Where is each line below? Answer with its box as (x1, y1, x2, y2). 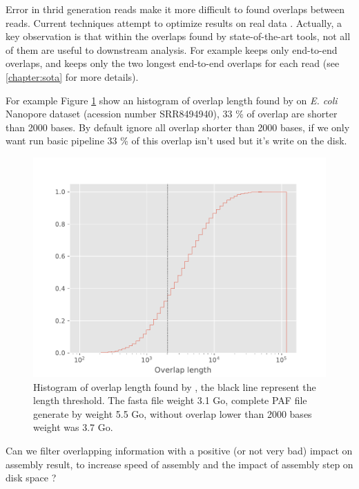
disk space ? (6, 470, 57, 485)
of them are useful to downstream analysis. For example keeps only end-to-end (6, 42, 338, 57)
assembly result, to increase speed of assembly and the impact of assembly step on (6, 457, 353, 471)
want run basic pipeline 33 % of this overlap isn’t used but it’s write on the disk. (6, 133, 347, 148)
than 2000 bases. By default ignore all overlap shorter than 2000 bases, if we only (6, 119, 350, 134)
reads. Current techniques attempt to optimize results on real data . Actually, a (6, 15, 342, 30)
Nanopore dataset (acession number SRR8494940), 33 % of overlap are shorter (6, 106, 338, 121)
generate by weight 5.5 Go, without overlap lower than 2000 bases (33, 406, 312, 421)
